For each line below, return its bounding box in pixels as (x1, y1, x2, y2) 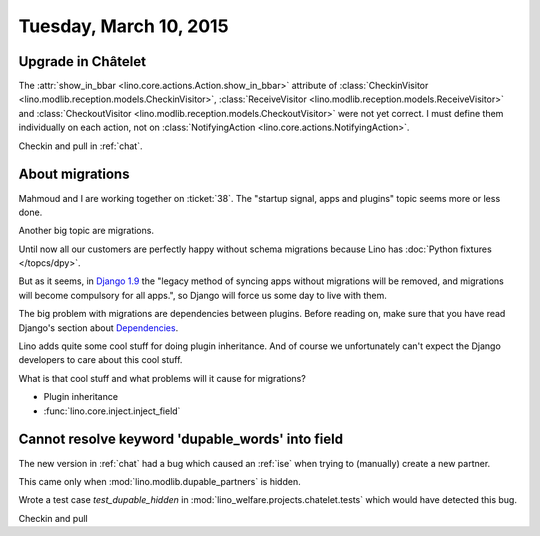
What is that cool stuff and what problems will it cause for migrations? (18, 372, 307, 384)
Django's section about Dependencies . (18, 321, 179, 334)
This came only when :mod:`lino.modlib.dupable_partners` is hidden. (18, 475, 301, 487)
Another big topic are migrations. (18, 225, 155, 237)
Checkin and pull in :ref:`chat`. (18, 140, 143, 152)
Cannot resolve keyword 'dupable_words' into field (18, 431, 344, 448)
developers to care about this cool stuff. (18, 354, 183, 366)
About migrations (18, 166, 130, 183)
